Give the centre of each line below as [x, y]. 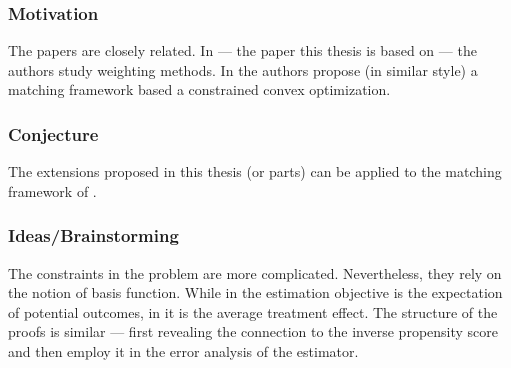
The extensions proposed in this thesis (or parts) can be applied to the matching [255, 171]
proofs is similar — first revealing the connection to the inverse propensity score [253, 331]
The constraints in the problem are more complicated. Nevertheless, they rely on [255, 272]
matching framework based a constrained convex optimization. [199, 89]
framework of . [52, 190]
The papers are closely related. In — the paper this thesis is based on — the [242, 50]
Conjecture [53, 133]
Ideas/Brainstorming [93, 235]
